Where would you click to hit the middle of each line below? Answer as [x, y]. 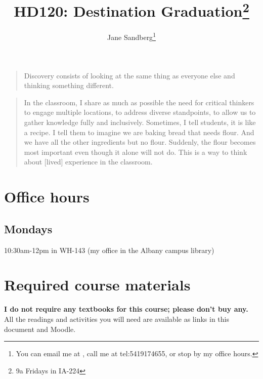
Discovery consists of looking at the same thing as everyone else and [129, 75]
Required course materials [97, 285]
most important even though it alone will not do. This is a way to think [136, 152]
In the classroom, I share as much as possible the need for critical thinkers [139, 102]
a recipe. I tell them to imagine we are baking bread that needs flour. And [139, 132]
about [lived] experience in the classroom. [88, 162]
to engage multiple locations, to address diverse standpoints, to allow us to [140, 112]
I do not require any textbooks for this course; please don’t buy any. [126, 309]
